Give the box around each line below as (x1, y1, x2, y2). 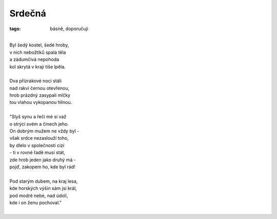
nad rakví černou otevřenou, (9, 85, 69, 91)
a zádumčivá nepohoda (9, 56, 59, 62)
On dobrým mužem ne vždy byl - (9, 128, 80, 134)
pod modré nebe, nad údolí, (9, 192, 68, 199)
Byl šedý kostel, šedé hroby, (9, 42, 69, 48)
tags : (9, 26, 21, 32)
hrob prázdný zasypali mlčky (9, 92, 71, 98)
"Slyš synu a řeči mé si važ (9, 114, 67, 120)
